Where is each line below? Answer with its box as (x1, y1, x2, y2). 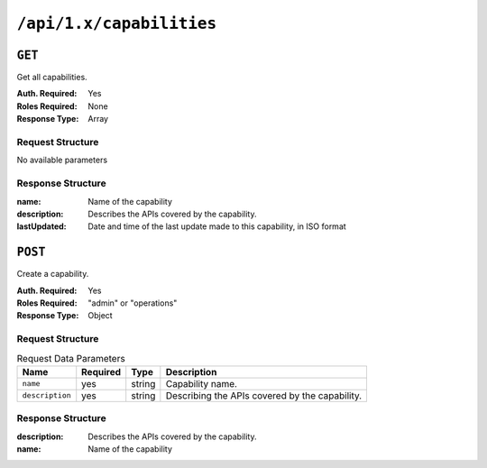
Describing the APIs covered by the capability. (165, 389, 363, 401)
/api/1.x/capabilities (16, 14, 217, 33)
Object (87, 310, 113, 321)
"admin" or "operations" (87, 298, 178, 308)
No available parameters (16, 154, 108, 166)
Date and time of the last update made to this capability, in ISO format (87, 221, 346, 232)
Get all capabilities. (16, 72, 87, 83)
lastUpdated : (16, 221, 67, 232)
